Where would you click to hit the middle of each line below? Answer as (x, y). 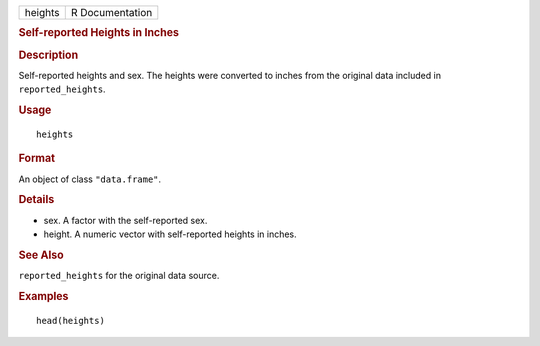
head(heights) (70, 320)
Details (36, 200)
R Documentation (111, 12)
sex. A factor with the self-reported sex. (125, 220)
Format (36, 158)
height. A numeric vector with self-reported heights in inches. (170, 234)
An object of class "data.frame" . (90, 179)
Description (48, 55)
